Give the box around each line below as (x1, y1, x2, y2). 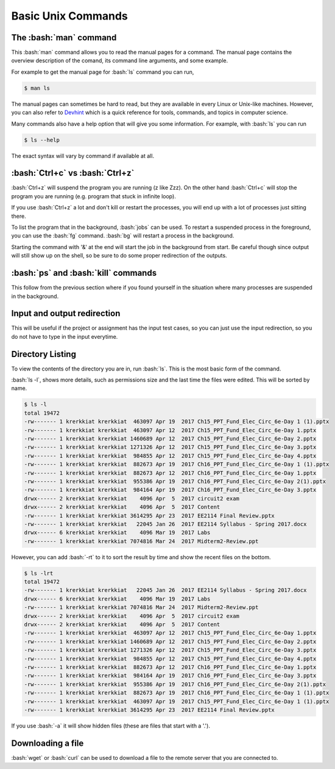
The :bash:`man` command (11, 32, 117, 43)
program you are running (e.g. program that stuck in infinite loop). (11, 192, 176, 200)
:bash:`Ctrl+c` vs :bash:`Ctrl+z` (11, 168, 135, 178)
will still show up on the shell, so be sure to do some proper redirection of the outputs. (11, 252, 228, 259)
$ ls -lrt (24, 569, 54, 577)
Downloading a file (11, 738, 84, 748)
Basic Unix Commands (11, 9, 128, 23)
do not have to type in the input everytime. (11, 333, 118, 340)
